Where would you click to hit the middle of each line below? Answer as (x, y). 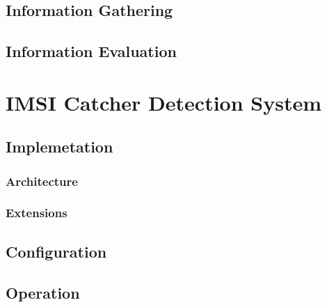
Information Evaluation (91, 51)
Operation (43, 292)
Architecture (42, 181)
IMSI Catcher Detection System (163, 102)
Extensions (37, 213)
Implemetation (59, 147)
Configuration (56, 251)
